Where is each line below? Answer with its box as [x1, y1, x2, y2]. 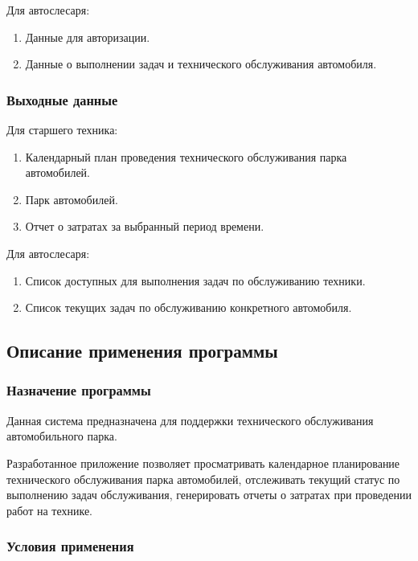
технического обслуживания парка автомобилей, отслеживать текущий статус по [6, 470, 400, 487]
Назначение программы [6, 380, 151, 400]
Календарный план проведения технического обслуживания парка [25, 148, 347, 165]
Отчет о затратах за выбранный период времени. [25, 218, 264, 235]
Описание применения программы [6, 338, 278, 363]
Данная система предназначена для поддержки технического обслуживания [6, 412, 374, 428]
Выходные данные [6, 89, 118, 109]
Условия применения [6, 536, 134, 556]
